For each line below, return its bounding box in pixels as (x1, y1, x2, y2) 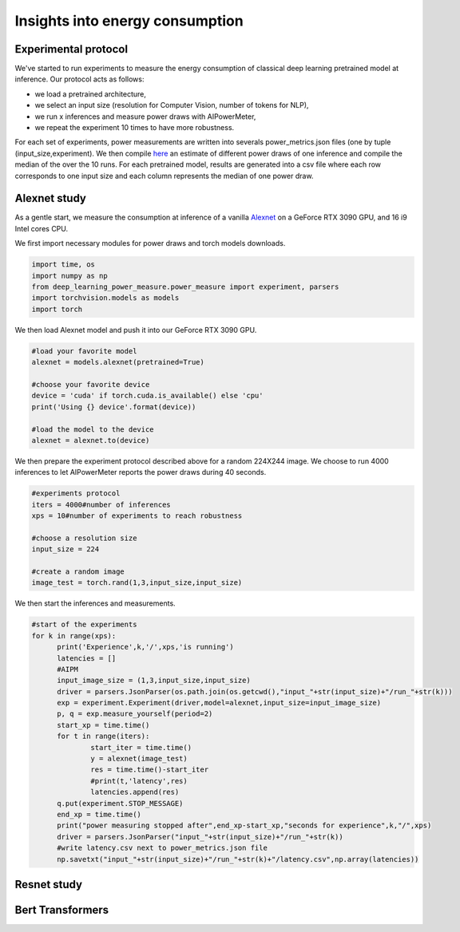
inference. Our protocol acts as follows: (14, 74, 145, 84)
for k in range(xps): (31, 631, 117, 640)
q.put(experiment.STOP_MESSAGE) (57, 799, 184, 808)
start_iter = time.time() (90, 743, 192, 752)
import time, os (31, 260, 96, 269)
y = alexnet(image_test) (90, 754, 188, 764)
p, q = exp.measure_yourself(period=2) (57, 709, 213, 718)
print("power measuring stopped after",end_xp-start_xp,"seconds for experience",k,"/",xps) (57, 821, 432, 830)
